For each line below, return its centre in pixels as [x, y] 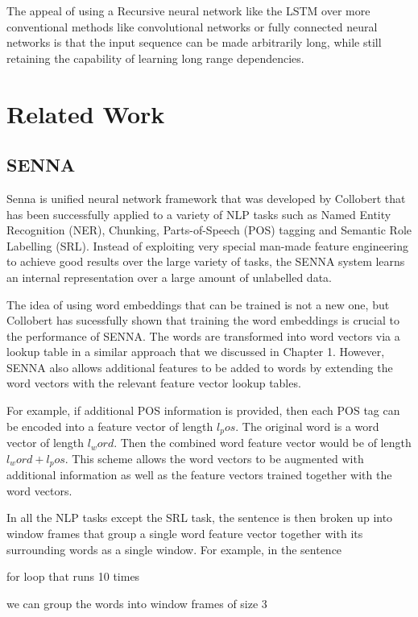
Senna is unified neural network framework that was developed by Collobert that [206, 198]
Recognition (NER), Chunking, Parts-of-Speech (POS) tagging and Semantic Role [209, 230]
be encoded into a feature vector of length [110, 426]
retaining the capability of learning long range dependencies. [155, 58]
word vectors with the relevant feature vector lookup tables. [154, 383]
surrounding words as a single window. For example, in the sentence [174, 549]
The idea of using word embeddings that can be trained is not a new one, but [198, 304]
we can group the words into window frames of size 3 [137, 603]
